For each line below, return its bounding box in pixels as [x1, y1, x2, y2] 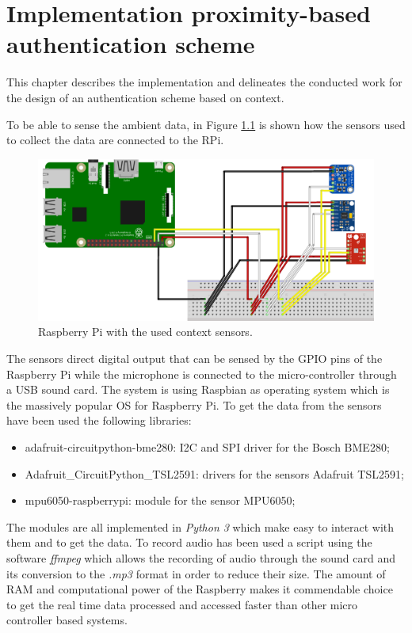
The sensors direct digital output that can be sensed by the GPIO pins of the [6, 350, 383, 366]
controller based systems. [6, 612, 128, 628]
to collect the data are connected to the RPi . [6, 132, 224, 148]
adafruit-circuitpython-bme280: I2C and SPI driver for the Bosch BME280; [25, 438, 390, 455]
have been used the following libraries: [6, 412, 192, 429]
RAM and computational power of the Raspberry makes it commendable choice [6, 581, 393, 597]
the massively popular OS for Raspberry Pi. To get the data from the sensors [6, 396, 382, 413]
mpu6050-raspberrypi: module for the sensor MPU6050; [25, 492, 296, 509]
